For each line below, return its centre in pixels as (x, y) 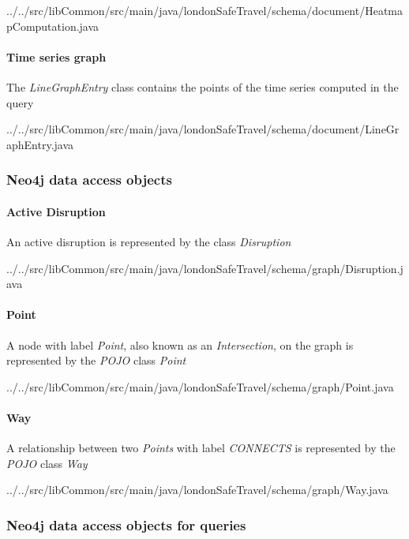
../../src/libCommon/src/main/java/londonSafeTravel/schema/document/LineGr (203, 129)
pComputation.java (53, 26)
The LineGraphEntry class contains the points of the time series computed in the (203, 86)
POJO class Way (47, 463)
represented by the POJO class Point (96, 360)
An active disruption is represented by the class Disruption (149, 241)
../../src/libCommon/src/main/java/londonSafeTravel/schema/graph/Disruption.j (205, 268)
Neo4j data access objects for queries (126, 524)
